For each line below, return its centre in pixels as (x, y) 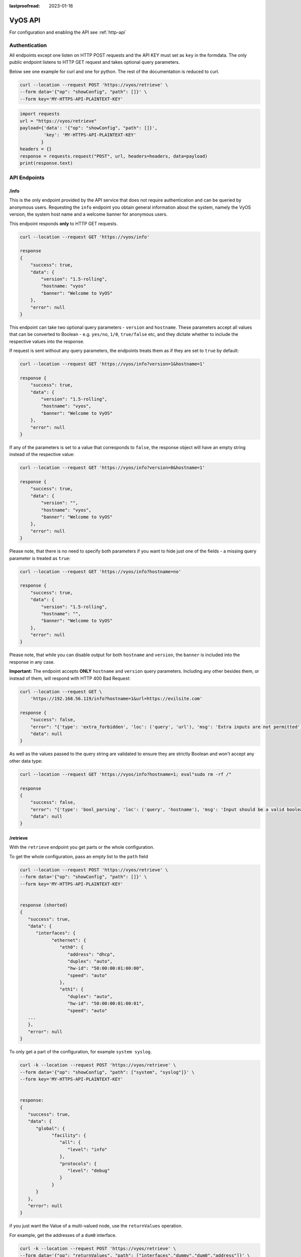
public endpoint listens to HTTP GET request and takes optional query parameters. (95, 62)
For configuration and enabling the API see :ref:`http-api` (68, 32)
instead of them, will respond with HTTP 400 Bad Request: (70, 678)
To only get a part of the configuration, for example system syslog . (81, 1052)
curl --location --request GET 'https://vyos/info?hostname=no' (101, 571)
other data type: (26, 761)
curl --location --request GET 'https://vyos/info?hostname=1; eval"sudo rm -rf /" (126, 774)
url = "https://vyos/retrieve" (58, 121)
